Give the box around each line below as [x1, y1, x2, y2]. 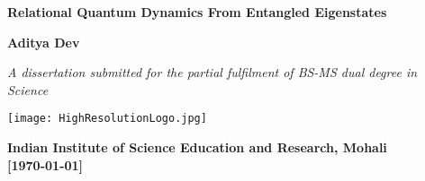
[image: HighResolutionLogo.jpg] [7, 112, 207, 125]
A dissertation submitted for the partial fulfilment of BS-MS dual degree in [7, 63, 418, 82]
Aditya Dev [7, 32, 80, 51]
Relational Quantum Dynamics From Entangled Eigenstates [7, 3, 387, 21]
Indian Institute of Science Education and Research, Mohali [7, 138, 387, 157]
